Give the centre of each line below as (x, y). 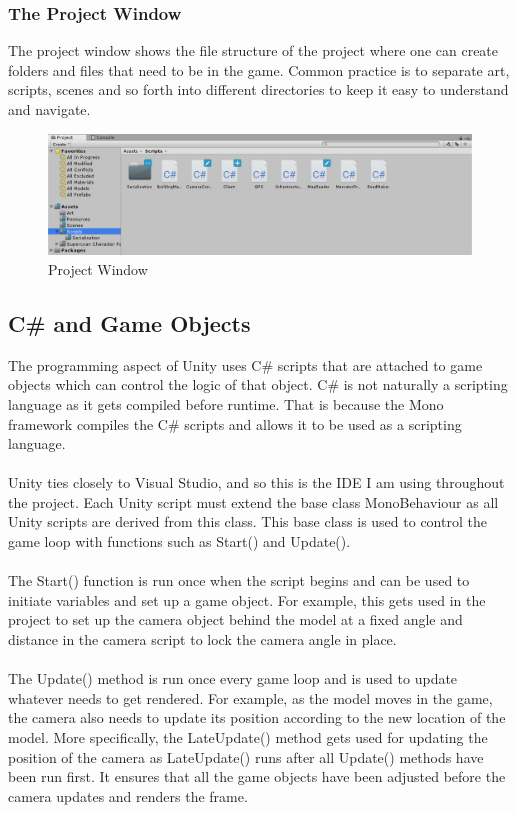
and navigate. (49, 109)
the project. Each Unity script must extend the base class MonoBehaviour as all (253, 501)
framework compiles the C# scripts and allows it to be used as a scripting (235, 423)
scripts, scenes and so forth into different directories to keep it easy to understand (258, 89)
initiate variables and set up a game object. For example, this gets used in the (247, 599)
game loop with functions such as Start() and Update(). (179, 541)
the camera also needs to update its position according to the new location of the (257, 717)
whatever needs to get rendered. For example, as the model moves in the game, (250, 697)
